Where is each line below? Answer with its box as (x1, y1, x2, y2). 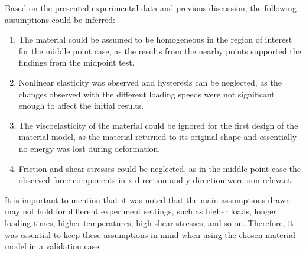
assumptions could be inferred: (5, 13, 115, 25)
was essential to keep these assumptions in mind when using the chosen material (5, 228, 295, 240)
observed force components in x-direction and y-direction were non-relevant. (18, 174, 294, 186)
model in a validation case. (5, 240, 102, 252)
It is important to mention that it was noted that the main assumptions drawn (5, 193, 291, 206)
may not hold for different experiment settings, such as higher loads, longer (5, 205, 276, 217)
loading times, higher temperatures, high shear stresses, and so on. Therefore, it (5, 216, 294, 229)
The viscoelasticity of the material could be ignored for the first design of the (18, 119, 298, 131)
